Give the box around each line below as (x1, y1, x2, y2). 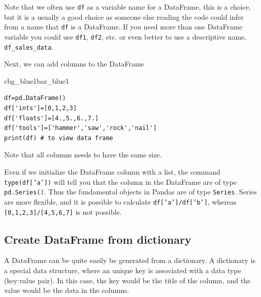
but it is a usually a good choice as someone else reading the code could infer (4, 11, 244, 22)
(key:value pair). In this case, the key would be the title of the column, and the (4, 275, 251, 285)
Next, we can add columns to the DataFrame (4, 58, 144, 69)
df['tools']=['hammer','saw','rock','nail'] (4, 124, 157, 132)
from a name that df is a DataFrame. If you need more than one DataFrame (4, 21, 243, 32)
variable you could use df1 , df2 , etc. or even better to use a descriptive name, (4, 31, 247, 42)
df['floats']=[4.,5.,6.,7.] (4, 114, 99, 122)
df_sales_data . (4, 41, 53, 52)
